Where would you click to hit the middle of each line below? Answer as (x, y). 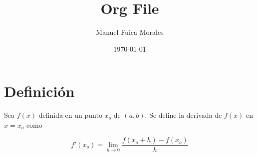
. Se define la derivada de (183, 115)
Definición (39, 91)
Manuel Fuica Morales (130, 32)
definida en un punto (70, 115)
